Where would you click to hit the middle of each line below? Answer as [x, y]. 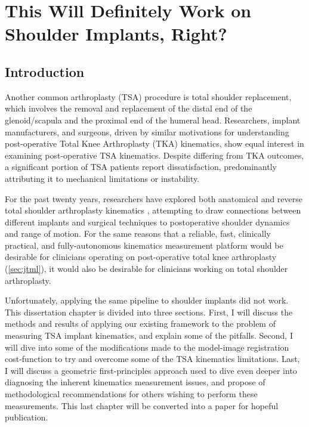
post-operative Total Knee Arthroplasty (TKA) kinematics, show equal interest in [154, 143]
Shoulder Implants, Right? [116, 34]
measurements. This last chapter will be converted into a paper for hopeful [142, 405]
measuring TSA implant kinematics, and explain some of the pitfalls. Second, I [149, 335]
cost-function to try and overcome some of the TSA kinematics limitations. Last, [152, 359]
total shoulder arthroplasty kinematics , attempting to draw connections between [153, 210]
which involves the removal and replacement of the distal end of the [129, 108]
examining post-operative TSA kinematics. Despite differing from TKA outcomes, [154, 155]
